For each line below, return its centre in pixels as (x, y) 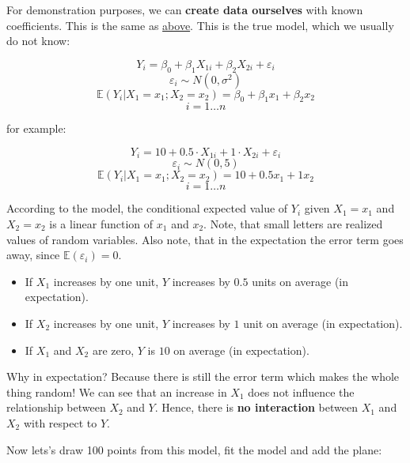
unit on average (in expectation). (323, 323)
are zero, (113, 350)
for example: (36, 128)
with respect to (60, 422)
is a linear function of (101, 224)
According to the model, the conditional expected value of (147, 208)
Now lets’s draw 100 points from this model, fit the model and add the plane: (194, 449)
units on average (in (300, 281)
